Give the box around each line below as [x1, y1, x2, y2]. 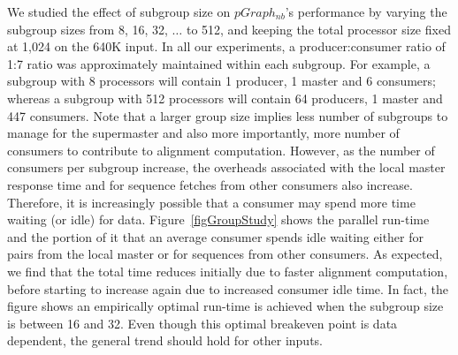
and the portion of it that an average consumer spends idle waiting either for [7, 227, 424, 245]
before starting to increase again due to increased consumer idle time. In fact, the [7, 279, 449, 298]
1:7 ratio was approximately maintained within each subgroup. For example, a [7, 54, 431, 72]
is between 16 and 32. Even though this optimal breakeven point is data [7, 313, 398, 332]
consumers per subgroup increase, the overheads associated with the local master [7, 158, 446, 177]
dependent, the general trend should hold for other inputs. [7, 331, 323, 350]
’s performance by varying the [285, 3, 447, 20]
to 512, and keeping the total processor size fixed [186, 19, 451, 38]
